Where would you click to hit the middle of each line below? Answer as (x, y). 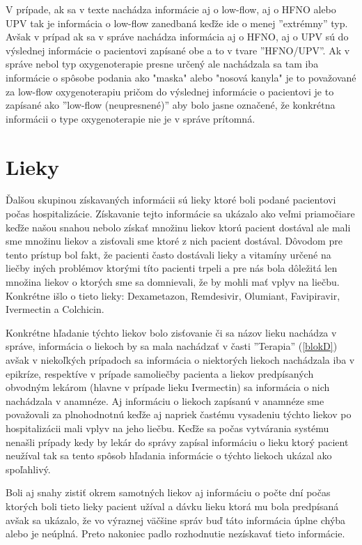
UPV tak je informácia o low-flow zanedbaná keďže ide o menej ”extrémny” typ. (177, 23)
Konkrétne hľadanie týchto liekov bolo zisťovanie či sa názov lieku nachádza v (171, 332)
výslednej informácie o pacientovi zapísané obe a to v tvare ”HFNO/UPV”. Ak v (178, 50)
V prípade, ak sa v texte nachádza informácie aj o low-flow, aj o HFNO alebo (171, 9)
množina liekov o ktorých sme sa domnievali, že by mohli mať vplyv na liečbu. (173, 282)
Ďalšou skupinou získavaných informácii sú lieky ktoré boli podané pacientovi (171, 200)
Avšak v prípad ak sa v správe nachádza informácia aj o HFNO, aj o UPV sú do (177, 37)
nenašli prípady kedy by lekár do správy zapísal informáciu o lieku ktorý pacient (177, 442)
